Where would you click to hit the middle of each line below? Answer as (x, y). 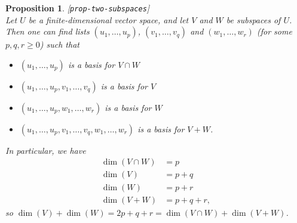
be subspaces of (253, 19)
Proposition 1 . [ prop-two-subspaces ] (78, 8)
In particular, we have (46, 150)
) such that (59, 44)
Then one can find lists (48, 31)
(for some (274, 31)
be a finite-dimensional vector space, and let (108, 19)
